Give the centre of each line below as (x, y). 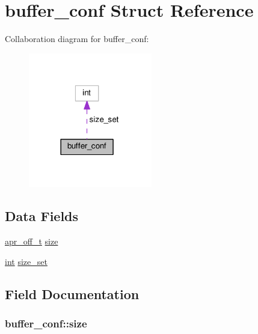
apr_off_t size (32, 241)
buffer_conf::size (46, 323)
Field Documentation (72, 293)
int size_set (26, 261)
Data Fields (42, 216)
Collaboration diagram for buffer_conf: (77, 39)
